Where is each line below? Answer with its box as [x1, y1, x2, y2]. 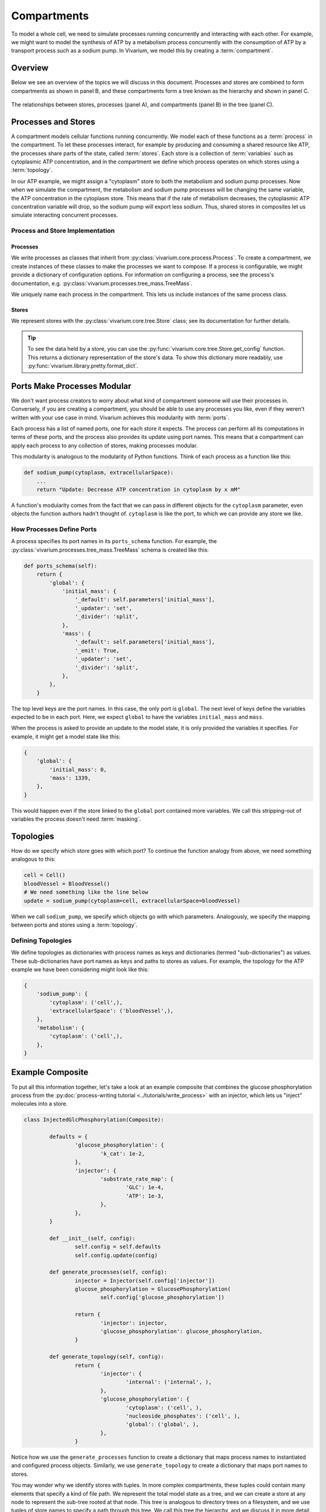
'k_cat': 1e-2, [100, 1150, 145, 1157]
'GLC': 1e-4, [126, 1184, 164, 1191]
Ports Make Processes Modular [11, 381, 132, 391]
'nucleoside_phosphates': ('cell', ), [126, 1412, 241, 1419]
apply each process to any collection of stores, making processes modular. [11, 442, 198, 449]
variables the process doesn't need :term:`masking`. [11, 815, 141, 823]
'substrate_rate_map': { [100, 1176, 174, 1182]
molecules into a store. [11, 1100, 68, 1107]
